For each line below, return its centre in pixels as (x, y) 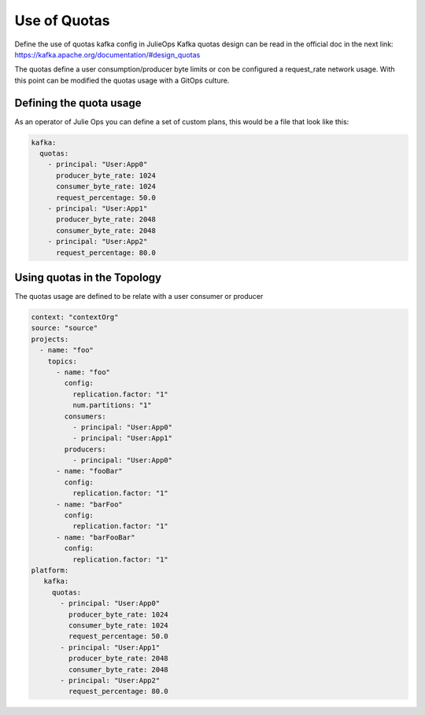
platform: (50, 570)
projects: (50, 339)
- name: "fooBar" (90, 471)
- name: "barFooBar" (96, 537)
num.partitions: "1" (112, 405)
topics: (63, 361)
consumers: (85, 416)
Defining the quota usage (78, 103)
